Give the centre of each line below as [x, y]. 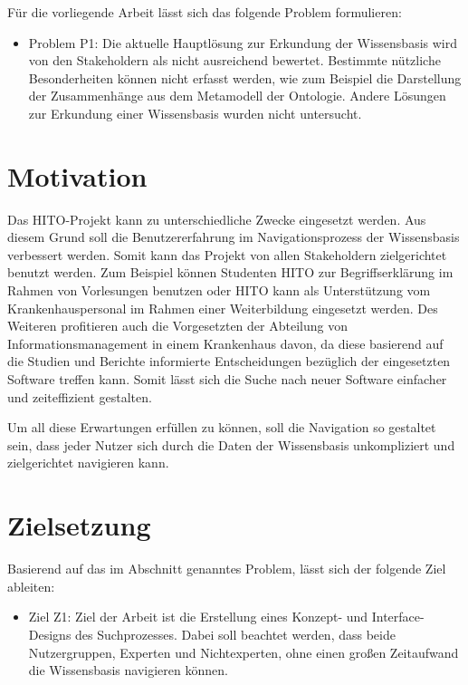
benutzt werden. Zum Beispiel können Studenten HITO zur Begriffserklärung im [230, 272]
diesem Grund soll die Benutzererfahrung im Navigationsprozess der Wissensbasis [234, 237]
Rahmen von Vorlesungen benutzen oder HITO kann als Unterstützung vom [219, 290]
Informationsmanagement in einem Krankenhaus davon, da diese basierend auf [225, 343]
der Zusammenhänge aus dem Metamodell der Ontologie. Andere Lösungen [237, 96]
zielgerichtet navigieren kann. [88, 463]
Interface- [398, 617]
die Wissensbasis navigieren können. [128, 670]
